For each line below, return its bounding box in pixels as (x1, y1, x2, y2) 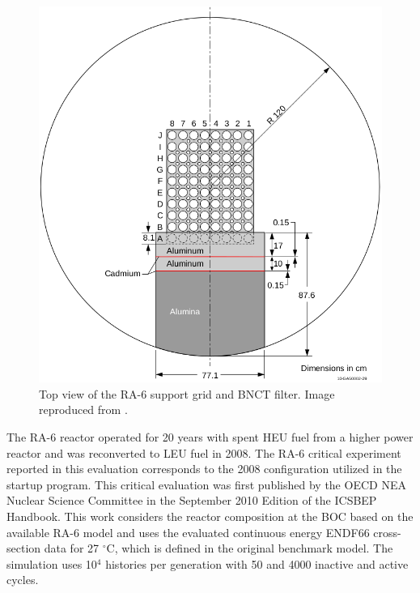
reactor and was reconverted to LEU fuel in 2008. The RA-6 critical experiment (6, 444, 401, 461)
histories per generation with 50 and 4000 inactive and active (105, 555, 409, 572)
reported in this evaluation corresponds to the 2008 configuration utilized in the (6, 460, 402, 477)
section (6, 540, 41, 557)
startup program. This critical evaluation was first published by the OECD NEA (6, 476, 406, 493)
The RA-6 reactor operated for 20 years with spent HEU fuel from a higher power (6, 428, 414, 445)
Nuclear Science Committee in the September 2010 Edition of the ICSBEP (6, 492, 377, 509)
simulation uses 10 (6, 555, 97, 572)
